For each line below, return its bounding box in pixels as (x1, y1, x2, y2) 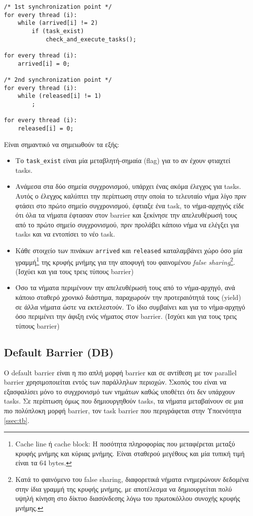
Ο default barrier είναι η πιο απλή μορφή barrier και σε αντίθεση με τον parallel (4, 367, 237, 377)
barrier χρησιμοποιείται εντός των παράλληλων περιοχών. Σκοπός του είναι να (4, 377, 227, 387)
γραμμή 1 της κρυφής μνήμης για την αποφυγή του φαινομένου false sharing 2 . (15, 255, 235, 267)
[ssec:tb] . (4, 415, 30, 425)
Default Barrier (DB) (4, 344, 114, 359)
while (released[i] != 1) (18, 92, 102, 100)
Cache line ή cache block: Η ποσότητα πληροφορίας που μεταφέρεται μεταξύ (15, 439, 235, 449)
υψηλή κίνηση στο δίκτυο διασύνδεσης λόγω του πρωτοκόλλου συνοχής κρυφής (15, 493, 240, 503)
